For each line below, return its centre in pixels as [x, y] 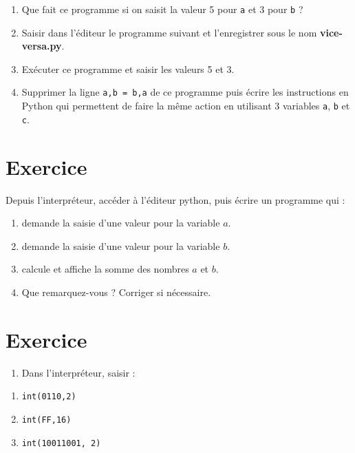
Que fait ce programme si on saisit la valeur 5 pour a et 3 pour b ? [162, 9]
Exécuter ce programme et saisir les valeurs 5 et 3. [128, 69]
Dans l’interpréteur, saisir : [78, 372]
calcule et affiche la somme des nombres [105, 269]
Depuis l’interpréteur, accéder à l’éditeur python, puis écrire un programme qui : [175, 199]
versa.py [42, 46]
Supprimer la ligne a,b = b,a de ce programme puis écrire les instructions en [185, 92]
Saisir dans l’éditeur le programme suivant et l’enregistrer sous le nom [169, 32]
